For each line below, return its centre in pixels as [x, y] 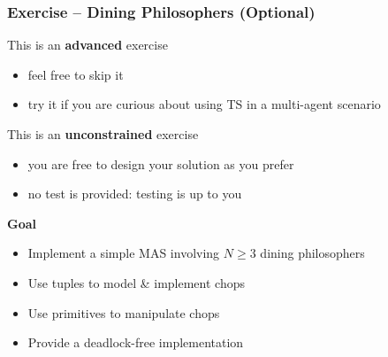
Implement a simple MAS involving [124, 253]
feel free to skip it [76, 74]
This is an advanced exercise [87, 45]
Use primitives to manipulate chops [124, 312]
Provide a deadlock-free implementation [136, 342]
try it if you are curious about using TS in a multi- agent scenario [204, 104]
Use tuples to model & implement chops [136, 282]
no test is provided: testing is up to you [135, 194]
